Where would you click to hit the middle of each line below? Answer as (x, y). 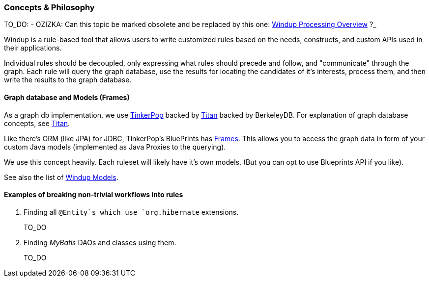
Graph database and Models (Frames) (67, 97)
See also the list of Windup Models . (61, 177)
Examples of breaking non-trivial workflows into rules (94, 195)
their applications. (33, 48)
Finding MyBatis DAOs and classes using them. (100, 242)
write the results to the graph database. (68, 80)
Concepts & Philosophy (49, 7)
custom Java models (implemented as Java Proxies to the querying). (115, 147)
